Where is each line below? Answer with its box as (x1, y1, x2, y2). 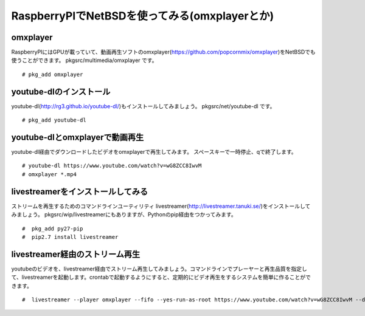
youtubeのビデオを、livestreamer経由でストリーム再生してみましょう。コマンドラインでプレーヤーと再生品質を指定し (11, 265, 307, 272)
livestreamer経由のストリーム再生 (11, 249, 141, 259)
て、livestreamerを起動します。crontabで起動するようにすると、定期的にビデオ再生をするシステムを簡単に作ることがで (11, 273, 311, 281)
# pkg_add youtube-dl (22, 117, 86, 124)
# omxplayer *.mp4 (22, 171, 77, 177)
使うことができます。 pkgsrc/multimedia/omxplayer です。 (11, 57, 158, 64)
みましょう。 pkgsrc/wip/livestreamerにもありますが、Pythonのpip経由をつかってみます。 (11, 211, 237, 218)
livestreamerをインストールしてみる (11, 186, 148, 197)
